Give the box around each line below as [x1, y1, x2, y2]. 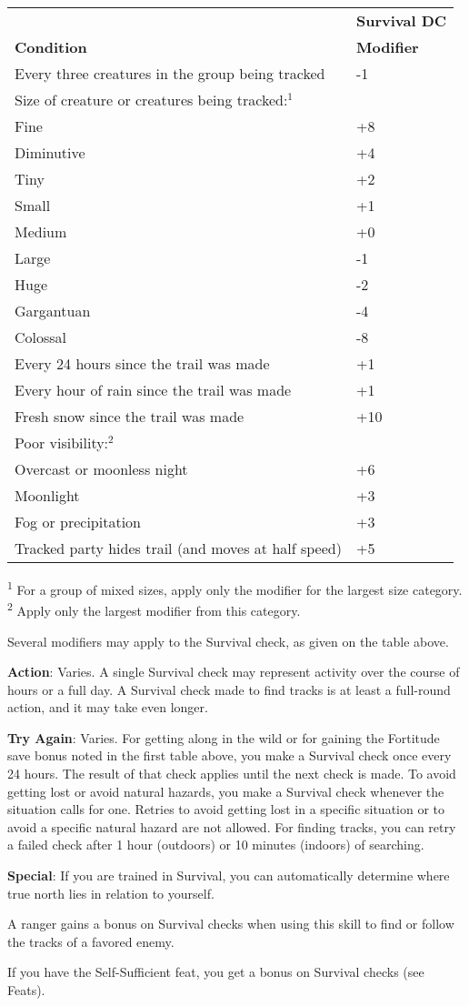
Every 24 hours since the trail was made [15, 353, 270, 374]
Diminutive [15, 142, 85, 163]
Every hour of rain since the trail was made [15, 379, 292, 400]
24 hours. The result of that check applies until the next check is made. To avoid [7, 764, 456, 783]
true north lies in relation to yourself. [7, 883, 215, 902]
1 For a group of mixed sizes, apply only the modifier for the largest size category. [7, 578, 463, 599]
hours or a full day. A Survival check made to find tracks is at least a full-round [7, 679, 451, 699]
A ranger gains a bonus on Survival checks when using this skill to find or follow [7, 914, 454, 933]
